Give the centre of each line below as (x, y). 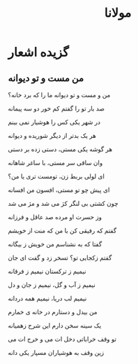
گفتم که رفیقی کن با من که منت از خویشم (62, 230)
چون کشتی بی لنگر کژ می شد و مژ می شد (63, 203)
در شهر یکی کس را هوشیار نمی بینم (54, 122)
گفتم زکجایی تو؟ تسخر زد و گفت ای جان (60, 258)
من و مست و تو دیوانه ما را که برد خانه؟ (59, 95)
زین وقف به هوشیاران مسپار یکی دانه (56, 352)
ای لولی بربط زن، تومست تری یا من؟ (56, 176)
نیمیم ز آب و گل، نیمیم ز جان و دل (52, 285)
